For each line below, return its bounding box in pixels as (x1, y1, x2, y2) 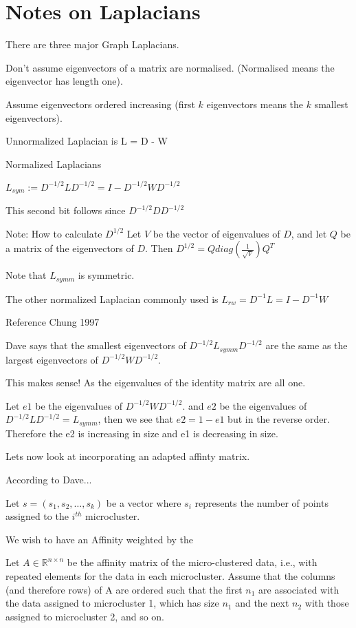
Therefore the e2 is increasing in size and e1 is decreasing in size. (5, 426, 278, 440)
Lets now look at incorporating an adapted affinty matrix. (5, 449, 250, 463)
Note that (5, 268, 47, 282)
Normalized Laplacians (5, 156, 102, 171)
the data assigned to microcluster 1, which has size (5, 596, 219, 610)
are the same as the (265, 338, 348, 353)
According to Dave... (5, 472, 92, 486)
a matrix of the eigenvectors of (5, 241, 134, 255)
